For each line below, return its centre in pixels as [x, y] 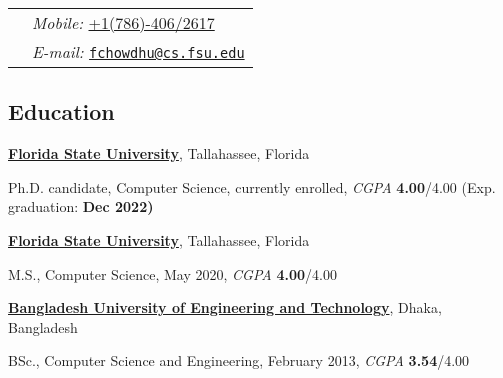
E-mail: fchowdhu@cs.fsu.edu [138, 51]
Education [61, 111]
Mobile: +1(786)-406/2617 [123, 22]
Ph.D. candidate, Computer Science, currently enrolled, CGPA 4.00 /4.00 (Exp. [252, 186]
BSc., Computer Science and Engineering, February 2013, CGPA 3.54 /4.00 [239, 360]
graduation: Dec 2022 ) [81, 206]
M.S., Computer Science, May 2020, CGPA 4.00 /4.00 [172, 273]
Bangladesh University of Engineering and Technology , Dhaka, [225, 307]
